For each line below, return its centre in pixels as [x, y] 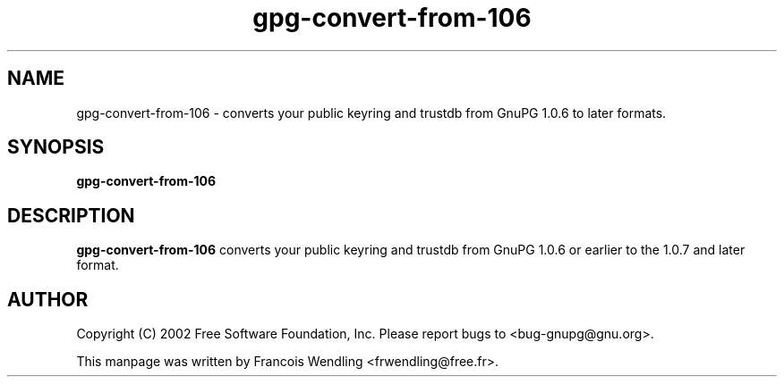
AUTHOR [48, 299]
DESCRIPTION [71, 215]
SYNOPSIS [56, 147]
